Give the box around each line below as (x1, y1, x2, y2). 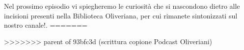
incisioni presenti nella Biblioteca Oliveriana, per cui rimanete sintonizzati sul (4, 10, 238, 20)
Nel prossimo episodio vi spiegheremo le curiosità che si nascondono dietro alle (4, 1, 240, 11)
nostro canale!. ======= (4, 20, 87, 30)
